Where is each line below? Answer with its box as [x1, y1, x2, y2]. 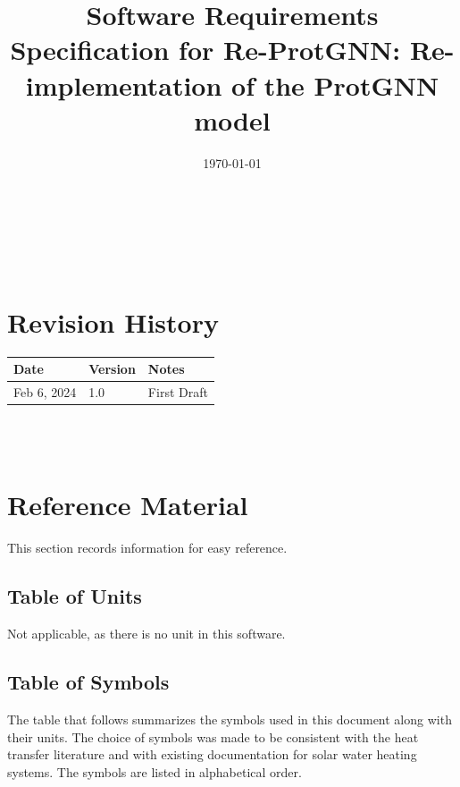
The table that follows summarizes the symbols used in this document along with [7, 709, 452, 728]
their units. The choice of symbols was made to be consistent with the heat [7, 727, 419, 746]
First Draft [147, 382, 208, 401]
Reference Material [7, 487, 248, 523]
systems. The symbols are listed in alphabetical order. [7, 762, 302, 781]
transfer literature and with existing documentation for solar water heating [7, 745, 417, 764]
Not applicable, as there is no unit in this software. [7, 624, 286, 643]
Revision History [7, 303, 219, 340]
